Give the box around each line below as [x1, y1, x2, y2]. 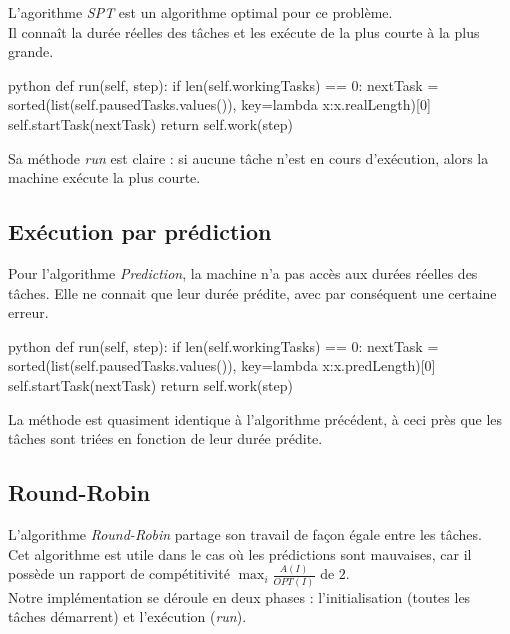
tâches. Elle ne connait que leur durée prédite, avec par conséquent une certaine [8, 282, 497, 303]
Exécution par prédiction [8, 216, 272, 247]
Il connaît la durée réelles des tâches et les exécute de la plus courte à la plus [8, 21, 480, 42]
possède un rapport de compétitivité [8, 563, 230, 584]
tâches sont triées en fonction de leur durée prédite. [8, 428, 323, 449]
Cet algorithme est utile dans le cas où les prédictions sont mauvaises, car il [8, 543, 472, 564]
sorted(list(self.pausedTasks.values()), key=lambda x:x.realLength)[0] [8, 94, 431, 115]
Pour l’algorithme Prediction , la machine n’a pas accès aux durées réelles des [8, 262, 478, 283]
